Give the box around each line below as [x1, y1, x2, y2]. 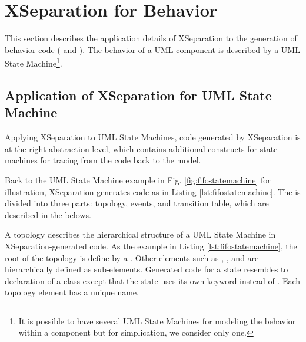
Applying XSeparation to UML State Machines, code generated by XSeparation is [5, 131, 301, 143]
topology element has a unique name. [5, 286, 139, 298]
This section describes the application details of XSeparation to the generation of [5, 32, 297, 44]
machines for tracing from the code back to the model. [5, 154, 201, 166]
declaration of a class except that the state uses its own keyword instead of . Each [5, 274, 301, 287]
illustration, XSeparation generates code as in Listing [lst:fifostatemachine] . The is [5, 185, 301, 198]
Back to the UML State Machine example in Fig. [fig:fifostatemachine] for [5, 173, 271, 186]
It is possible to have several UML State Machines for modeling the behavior [18, 314, 296, 327]
